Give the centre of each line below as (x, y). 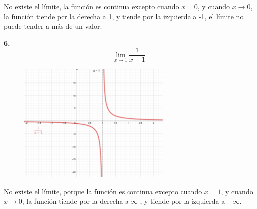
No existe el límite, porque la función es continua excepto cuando (103, 191)
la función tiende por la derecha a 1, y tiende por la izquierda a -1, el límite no (124, 16)
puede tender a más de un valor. (53, 26)
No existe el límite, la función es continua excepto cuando (92, 6)
